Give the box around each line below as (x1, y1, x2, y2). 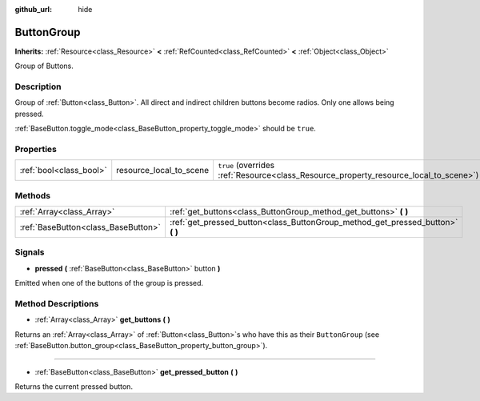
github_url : (14, 5, 52, 14)
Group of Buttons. (14, 61, 74, 71)
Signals (14, 247, 45, 258)
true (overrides (218, 160, 275, 171)
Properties (14, 143, 58, 154)
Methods (14, 190, 51, 201)
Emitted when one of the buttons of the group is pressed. (14, 279, 204, 288)
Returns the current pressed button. (14, 381, 134, 391)
